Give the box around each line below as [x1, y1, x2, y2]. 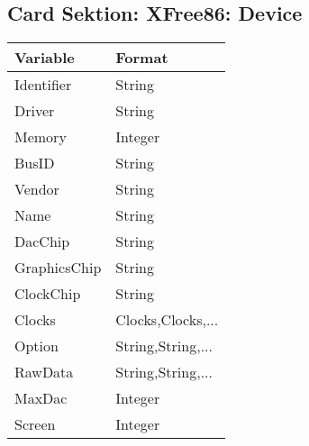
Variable [14, 47, 75, 68]
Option [14, 335, 59, 357]
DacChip [14, 231, 70, 252]
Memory [14, 126, 67, 148]
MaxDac [14, 387, 68, 409]
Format [115, 47, 168, 68]
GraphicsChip [14, 257, 102, 278]
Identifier [14, 74, 72, 96]
